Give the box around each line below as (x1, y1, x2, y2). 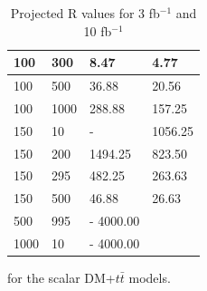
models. (128, 268, 171, 287)
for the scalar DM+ (7, 268, 116, 287)
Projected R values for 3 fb (10, 4, 160, 22)
